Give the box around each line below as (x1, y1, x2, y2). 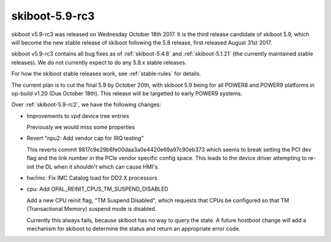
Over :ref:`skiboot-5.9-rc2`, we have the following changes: (11, 101, 162, 108)
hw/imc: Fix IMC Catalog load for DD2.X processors (26, 174, 158, 182)
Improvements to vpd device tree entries (26, 112, 129, 119)
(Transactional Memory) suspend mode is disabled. (26, 205, 157, 213)
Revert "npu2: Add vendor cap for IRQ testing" (26, 134, 144, 142)
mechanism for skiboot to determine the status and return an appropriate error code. (26, 225, 241, 232)
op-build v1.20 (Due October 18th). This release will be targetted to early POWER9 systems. (11, 89, 243, 97)
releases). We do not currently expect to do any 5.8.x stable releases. (11, 59, 187, 66)
